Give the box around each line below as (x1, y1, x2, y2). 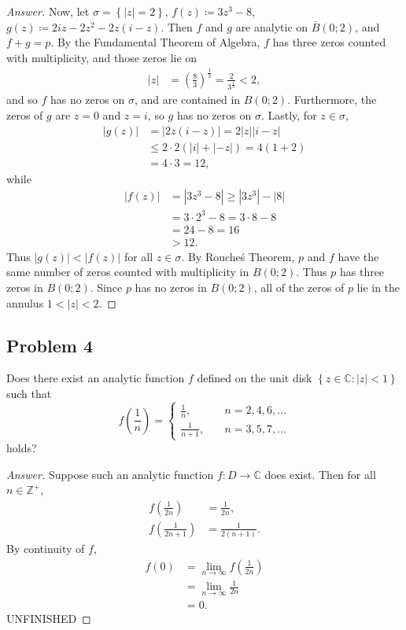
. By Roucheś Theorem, (181, 248, 295, 264)
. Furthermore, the (287, 91, 377, 108)
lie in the (356, 279, 400, 296)
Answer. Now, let (6, 3, 90, 19)
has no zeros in (135, 279, 207, 296)
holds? (6, 439, 37, 455)
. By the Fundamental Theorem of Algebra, (50, 34, 260, 50)
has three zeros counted (272, 34, 386, 50)
